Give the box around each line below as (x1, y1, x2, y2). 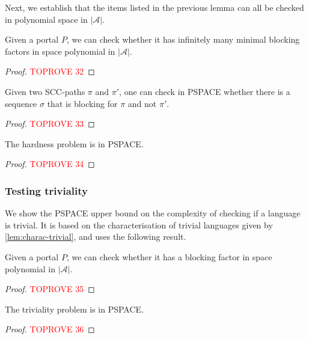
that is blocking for (47, 97, 118, 109)
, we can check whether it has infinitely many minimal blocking (66, 33, 300, 46)
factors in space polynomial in (5, 44, 115, 57)
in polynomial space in (5, 13, 88, 25)
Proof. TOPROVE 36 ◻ (5, 323, 95, 335)
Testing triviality (5, 183, 88, 198)
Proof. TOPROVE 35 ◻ (5, 282, 95, 295)
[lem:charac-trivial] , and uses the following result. (5, 230, 186, 243)
